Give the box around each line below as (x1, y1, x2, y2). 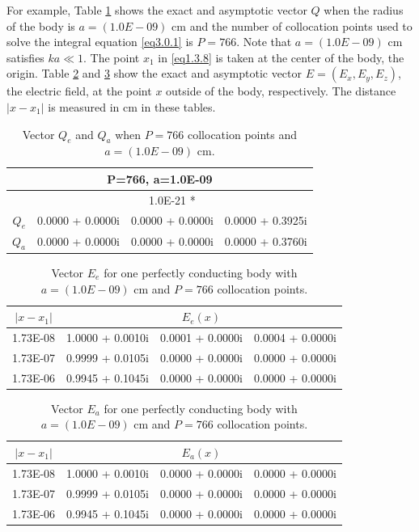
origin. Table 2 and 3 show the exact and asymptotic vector (6, 65, 303, 82)
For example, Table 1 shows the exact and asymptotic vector (6, 2, 307, 18)
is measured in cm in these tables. (48, 98, 216, 115)
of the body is (6, 17, 75, 34)
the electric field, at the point (6, 82, 152, 99)
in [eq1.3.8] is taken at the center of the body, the (158, 49, 404, 65)
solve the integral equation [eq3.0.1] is (6, 33, 193, 50)
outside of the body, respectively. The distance (166, 82, 396, 99)
